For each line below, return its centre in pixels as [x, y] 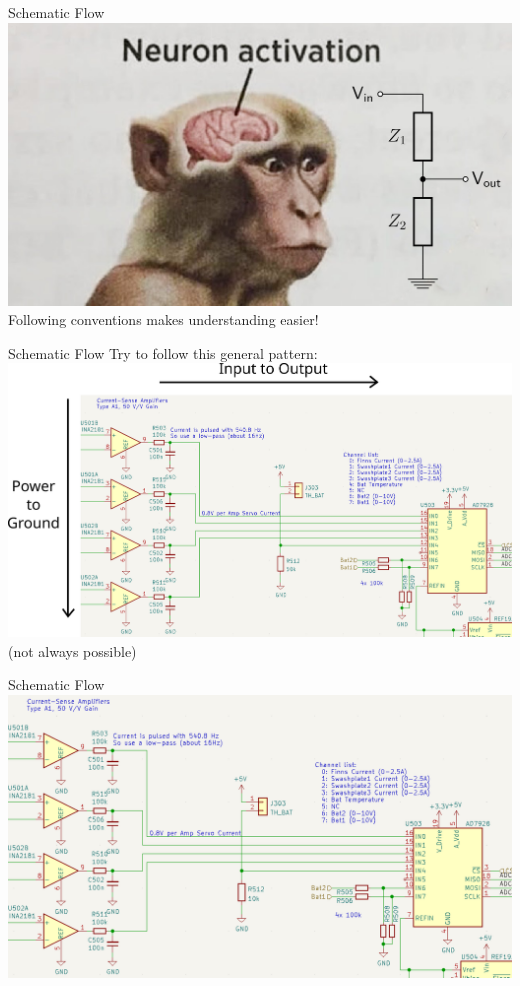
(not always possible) [72, 650]
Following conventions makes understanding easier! [163, 319]
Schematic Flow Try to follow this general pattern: [163, 352]
